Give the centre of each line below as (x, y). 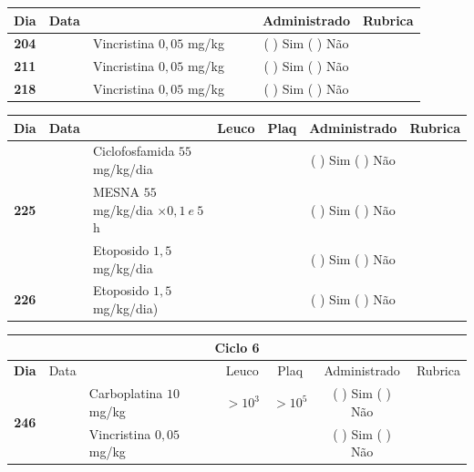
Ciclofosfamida (134, 151)
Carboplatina (126, 393)
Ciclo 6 (237, 347)
